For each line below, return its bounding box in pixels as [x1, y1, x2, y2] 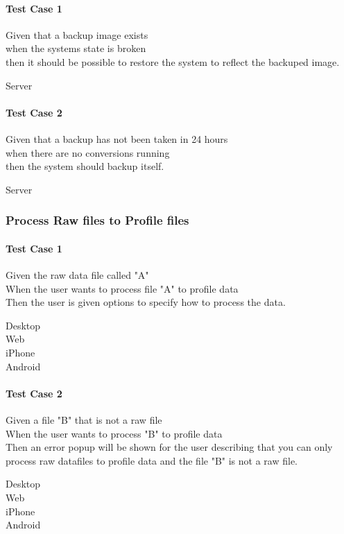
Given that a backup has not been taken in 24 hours [6, 131, 228, 146]
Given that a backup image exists [6, 27, 148, 42]
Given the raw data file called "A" [6, 267, 149, 282]
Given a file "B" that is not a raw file [6, 412, 162, 427]
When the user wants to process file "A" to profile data [6, 281, 239, 295]
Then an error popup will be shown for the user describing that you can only [6, 440, 333, 454]
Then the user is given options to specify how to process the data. [6, 295, 286, 309]
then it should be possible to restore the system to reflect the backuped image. [6, 54, 340, 69]
